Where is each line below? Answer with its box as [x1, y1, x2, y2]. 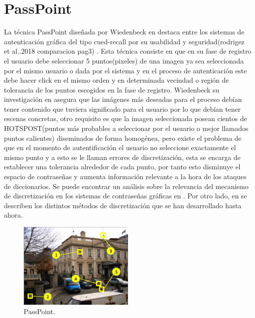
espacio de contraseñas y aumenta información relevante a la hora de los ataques [4, 171, 247, 182]
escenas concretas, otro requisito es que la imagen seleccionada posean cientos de [4, 113, 247, 124]
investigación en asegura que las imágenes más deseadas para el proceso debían [4, 94, 242, 104]
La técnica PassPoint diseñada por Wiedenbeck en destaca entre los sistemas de [4, 27, 245, 37]
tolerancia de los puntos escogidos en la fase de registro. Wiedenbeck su [4, 84, 220, 95]
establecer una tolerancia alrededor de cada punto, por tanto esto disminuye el [4, 161, 241, 172]
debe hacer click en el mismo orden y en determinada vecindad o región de [4, 75, 229, 85]
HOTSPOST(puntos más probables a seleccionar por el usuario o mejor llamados [4, 123, 249, 133]
